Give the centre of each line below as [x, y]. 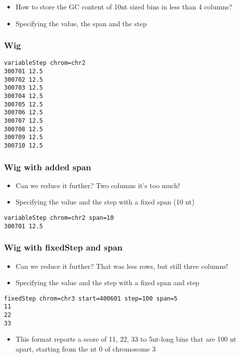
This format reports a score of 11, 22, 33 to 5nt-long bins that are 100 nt [126, 339]
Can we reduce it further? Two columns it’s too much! [98, 185]
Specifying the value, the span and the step [81, 23]
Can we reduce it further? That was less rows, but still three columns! [122, 266]
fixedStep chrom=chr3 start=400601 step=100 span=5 [91, 298]
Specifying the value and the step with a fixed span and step [107, 282]
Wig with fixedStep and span [63, 247]
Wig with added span [48, 167]
